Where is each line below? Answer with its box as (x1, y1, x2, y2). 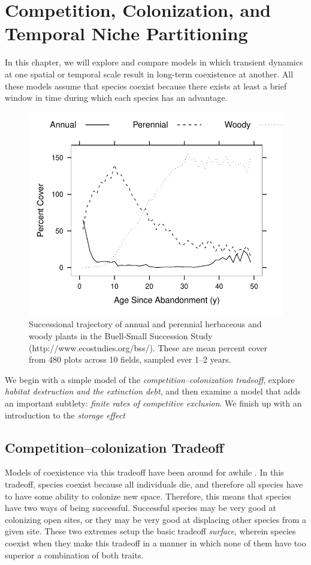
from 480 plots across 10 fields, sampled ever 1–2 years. (29, 353, 231, 366)
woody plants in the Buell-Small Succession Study (29, 330, 213, 342)
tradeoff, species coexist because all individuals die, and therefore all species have (5, 478, 303, 491)
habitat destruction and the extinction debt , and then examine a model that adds (5, 385, 301, 397)
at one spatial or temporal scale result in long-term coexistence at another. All (5, 67, 294, 80)
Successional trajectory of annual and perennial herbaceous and (29, 318, 262, 330)
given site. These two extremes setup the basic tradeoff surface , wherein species (5, 525, 296, 537)
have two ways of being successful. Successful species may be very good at (5, 501, 276, 514)
